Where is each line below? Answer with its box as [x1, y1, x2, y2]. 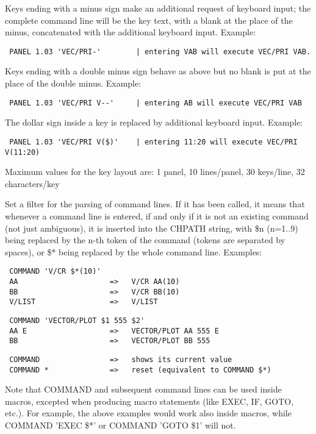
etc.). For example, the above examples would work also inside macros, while [5, 407, 292, 419]
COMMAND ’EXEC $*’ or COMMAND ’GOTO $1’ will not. [5, 419, 236, 432]
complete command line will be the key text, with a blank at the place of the [5, 13, 293, 26]
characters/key [5, 177, 60, 190]
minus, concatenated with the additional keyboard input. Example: [5, 26, 256, 38]
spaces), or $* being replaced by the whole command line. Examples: [5, 245, 262, 258]
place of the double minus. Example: [5, 77, 142, 90]
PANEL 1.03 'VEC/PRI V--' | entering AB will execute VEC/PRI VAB [9, 98, 302, 107]
